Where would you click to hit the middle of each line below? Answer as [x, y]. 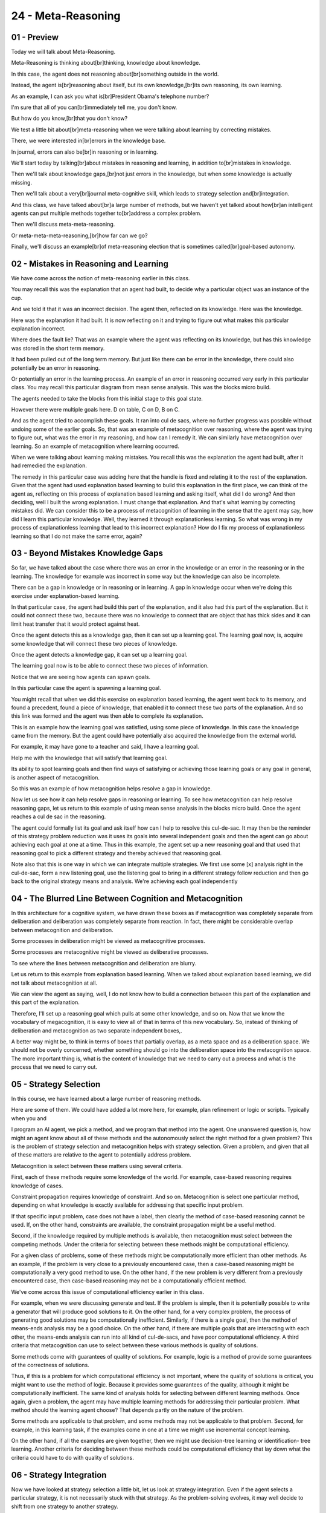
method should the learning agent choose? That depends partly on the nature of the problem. [127, 1410]
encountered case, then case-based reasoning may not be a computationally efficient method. [129, 1281]
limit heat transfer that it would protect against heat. [75, 624]
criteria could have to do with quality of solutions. [72, 1457]
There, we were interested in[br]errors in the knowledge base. [88, 141]
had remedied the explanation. [49, 465]
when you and [29, 1118]
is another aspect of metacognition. [55, 777]
